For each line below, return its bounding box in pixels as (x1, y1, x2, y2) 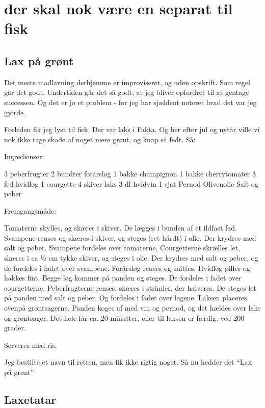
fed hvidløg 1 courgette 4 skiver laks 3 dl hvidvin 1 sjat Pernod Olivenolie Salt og (4, 178, 258, 189)
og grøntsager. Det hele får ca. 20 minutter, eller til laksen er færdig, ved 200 (4, 312, 245, 323)
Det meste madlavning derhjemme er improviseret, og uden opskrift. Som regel (4, 76, 250, 87)
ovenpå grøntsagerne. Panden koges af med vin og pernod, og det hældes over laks (4, 302, 261, 313)
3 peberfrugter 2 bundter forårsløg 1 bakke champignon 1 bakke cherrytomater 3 (4, 168, 256, 178)
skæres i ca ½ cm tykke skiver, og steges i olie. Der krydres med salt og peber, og (4, 252, 258, 263)
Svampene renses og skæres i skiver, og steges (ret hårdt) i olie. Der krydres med (4, 232, 256, 243)
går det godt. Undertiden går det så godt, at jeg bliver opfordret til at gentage (4, 87, 249, 97)
